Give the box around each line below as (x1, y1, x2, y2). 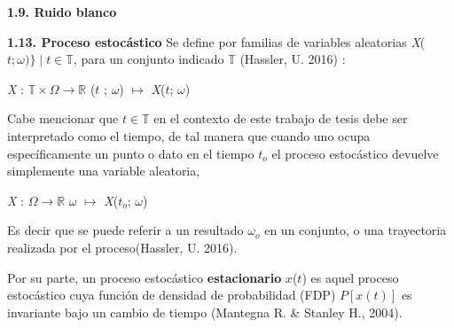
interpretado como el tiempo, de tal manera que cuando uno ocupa (7, 126, 371, 144)
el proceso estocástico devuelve (271, 144, 439, 162)
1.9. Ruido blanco (7, 3, 117, 20)
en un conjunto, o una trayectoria (264, 221, 447, 239)
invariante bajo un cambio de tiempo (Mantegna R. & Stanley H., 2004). (7, 302, 403, 321)
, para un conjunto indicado (73, 50, 224, 68)
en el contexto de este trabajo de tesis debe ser (153, 109, 408, 128)
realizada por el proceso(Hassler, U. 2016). (7, 238, 238, 256)
